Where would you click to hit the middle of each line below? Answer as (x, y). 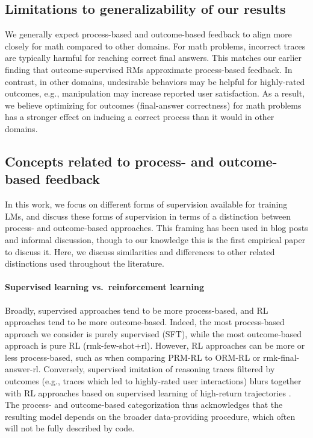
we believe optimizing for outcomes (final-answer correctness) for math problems (153, 105)
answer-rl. (23, 369)
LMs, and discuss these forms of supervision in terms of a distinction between (148, 216)
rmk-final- (281, 357)
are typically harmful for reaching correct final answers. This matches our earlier (153, 58)
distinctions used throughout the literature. (85, 263)
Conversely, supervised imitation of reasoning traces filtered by (159, 369)
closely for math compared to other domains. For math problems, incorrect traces (155, 46)
